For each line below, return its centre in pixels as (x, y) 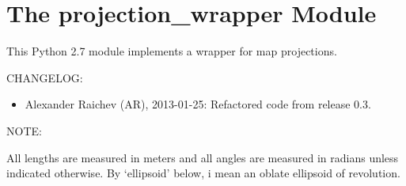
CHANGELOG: (45, 77)
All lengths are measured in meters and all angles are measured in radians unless (203, 157)
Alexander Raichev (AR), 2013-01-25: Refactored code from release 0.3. (198, 104)
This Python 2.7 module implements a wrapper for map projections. (172, 51)
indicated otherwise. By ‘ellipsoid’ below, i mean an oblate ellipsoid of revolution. (203, 173)
